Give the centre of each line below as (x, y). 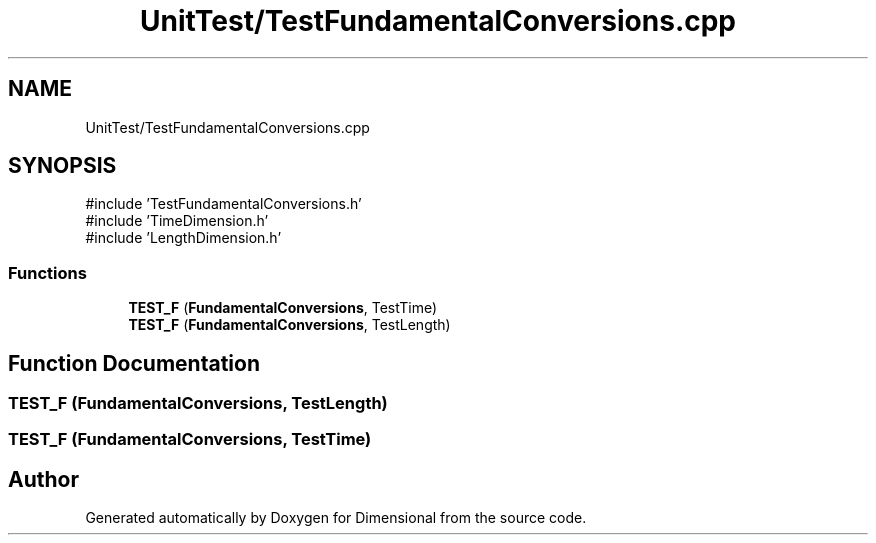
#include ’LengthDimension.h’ (183, 238)
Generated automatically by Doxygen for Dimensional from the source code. (336, 518)
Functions (47, 272)
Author (43, 479)
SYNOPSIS (62, 166)
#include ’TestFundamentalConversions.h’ (223, 204)
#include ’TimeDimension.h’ (177, 221)
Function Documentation (134, 363)
